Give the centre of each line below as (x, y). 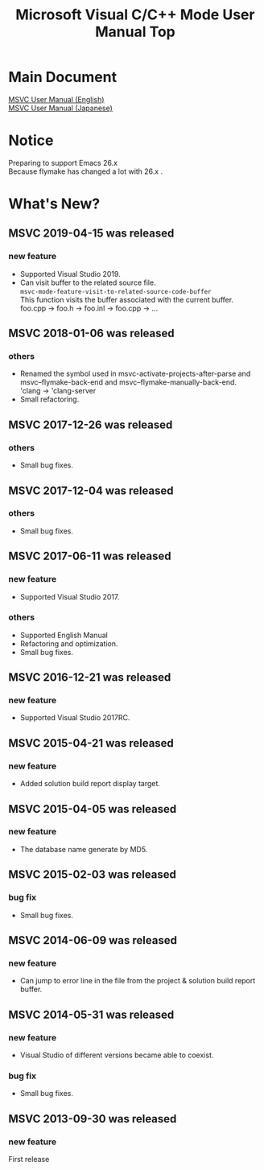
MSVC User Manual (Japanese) (60, 108)
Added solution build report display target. (90, 784)
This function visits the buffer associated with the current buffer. (127, 299)
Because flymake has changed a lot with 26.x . (86, 171)
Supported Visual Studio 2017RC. (75, 718)
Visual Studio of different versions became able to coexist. (117, 1055)
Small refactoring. (49, 399)
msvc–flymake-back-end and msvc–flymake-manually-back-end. (128, 382)
